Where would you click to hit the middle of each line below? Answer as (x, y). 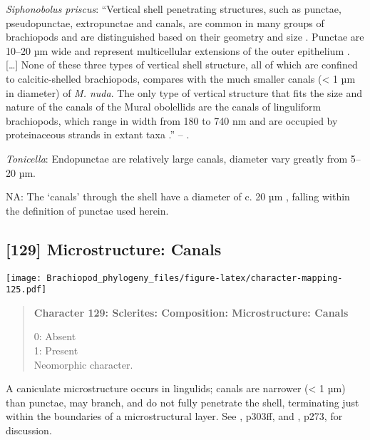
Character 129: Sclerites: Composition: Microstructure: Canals (191, 312)
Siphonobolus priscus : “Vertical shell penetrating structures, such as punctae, (174, 9)
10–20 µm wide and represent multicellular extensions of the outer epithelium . (178, 50)
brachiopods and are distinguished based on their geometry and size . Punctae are (185, 37)
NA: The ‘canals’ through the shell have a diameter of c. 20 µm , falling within (178, 196)
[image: (24, 278)
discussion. (29, 430)
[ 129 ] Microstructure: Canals (114, 249)
